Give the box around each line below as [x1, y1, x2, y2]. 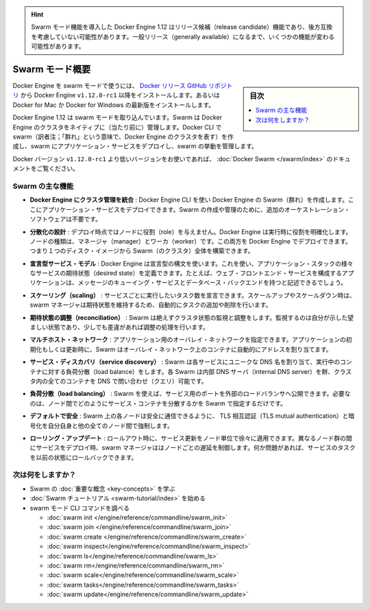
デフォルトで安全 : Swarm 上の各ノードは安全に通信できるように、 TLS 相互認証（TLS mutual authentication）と [29, 412, 349, 420]
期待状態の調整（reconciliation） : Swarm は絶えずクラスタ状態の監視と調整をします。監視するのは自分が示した [29, 313, 348, 322]
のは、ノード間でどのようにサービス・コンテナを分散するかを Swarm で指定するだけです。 [29, 399, 287, 408]
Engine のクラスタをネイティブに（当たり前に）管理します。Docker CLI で [12, 123, 222, 131]
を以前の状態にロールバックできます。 [29, 453, 138, 461]
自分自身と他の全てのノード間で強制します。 [47, 421, 174, 430]
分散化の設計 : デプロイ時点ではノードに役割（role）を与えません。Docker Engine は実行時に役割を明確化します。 [29, 227, 352, 236]
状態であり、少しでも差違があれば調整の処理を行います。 [47, 323, 209, 331]
